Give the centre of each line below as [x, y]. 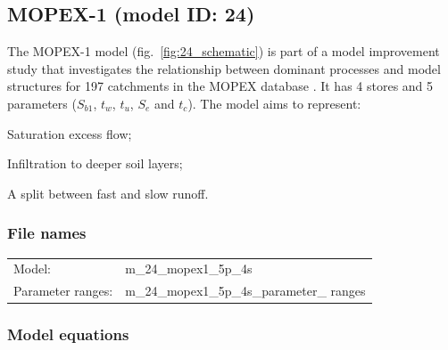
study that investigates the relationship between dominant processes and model [224, 68]
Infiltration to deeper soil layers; [95, 163]
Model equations [68, 334]
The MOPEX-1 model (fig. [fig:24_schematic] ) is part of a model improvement [224, 51]
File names [47, 233]
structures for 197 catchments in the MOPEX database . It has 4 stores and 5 [220, 86]
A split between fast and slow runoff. [108, 193]
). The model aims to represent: [274, 103]
